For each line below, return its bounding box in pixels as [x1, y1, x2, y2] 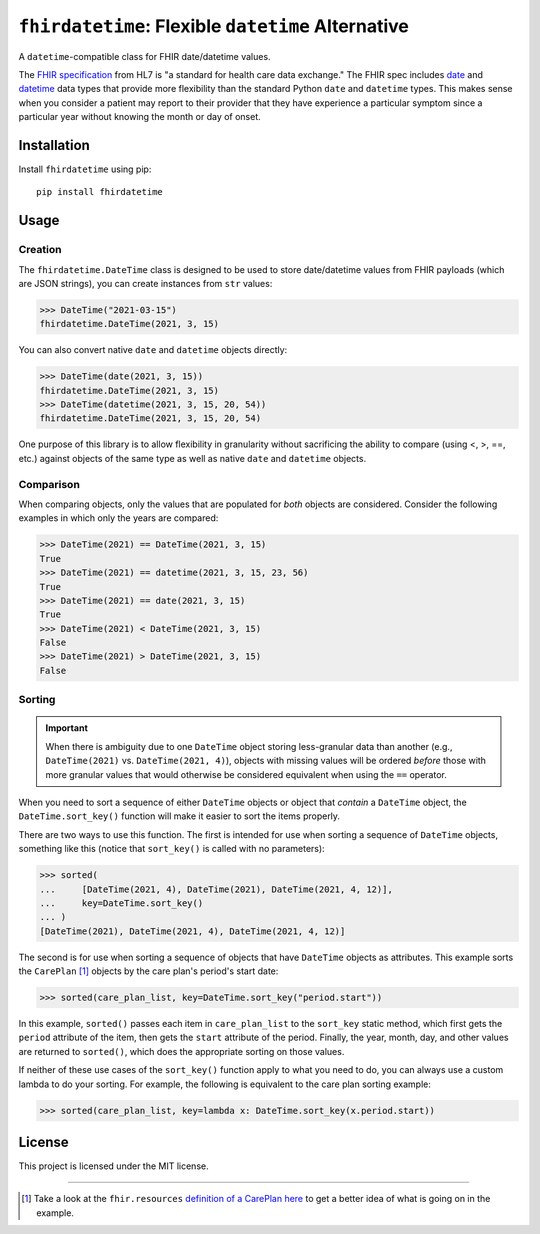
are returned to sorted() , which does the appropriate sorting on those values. [18, 1045, 345, 1057]
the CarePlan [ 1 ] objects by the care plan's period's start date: [18, 965, 279, 977]
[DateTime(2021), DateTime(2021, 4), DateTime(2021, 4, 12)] [39, 925, 346, 937]
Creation [18, 243, 62, 257]
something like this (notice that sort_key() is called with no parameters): [18, 843, 325, 855]
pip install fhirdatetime [36, 186, 164, 198]
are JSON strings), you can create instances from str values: [18, 277, 273, 289]
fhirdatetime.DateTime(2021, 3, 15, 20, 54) [39, 413, 262, 424]
